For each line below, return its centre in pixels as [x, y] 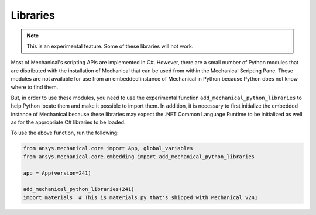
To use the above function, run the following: [65, 133]
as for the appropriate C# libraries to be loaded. [68, 122]
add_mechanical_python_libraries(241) [79, 189]
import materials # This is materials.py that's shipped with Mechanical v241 [140, 197]
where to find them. [35, 87]
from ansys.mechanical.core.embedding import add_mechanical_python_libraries [139, 157]
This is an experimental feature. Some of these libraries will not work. [110, 46]
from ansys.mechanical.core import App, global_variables [108, 148]
